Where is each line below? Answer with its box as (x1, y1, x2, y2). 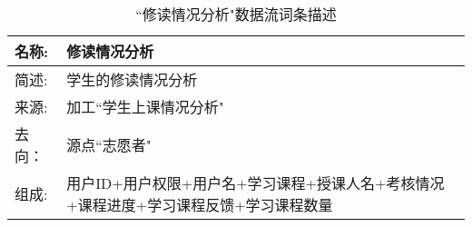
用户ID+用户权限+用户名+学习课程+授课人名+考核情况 (66, 173, 445, 193)
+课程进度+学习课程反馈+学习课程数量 (66, 194, 333, 215)
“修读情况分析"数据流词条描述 (135, 4, 337, 25)
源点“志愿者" (66, 134, 152, 155)
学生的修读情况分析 (66, 69, 198, 90)
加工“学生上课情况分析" (66, 96, 224, 117)
